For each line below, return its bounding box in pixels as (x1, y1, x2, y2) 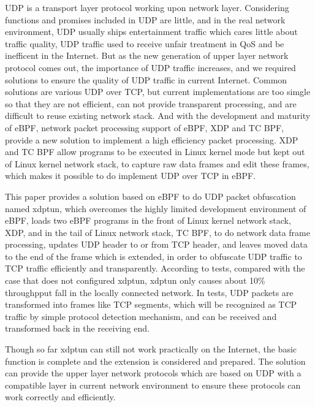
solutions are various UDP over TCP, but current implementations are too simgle (5, 85, 311, 98)
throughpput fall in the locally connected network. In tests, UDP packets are (5, 286, 294, 299)
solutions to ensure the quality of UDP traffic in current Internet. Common (5, 73, 287, 86)
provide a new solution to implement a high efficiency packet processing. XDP (5, 133, 298, 146)
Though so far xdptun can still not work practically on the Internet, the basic (5, 343, 297, 356)
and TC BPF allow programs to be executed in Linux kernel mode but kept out (5, 145, 305, 158)
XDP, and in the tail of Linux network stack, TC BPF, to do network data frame (5, 226, 310, 238)
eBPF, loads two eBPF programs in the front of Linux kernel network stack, (5, 214, 291, 227)
